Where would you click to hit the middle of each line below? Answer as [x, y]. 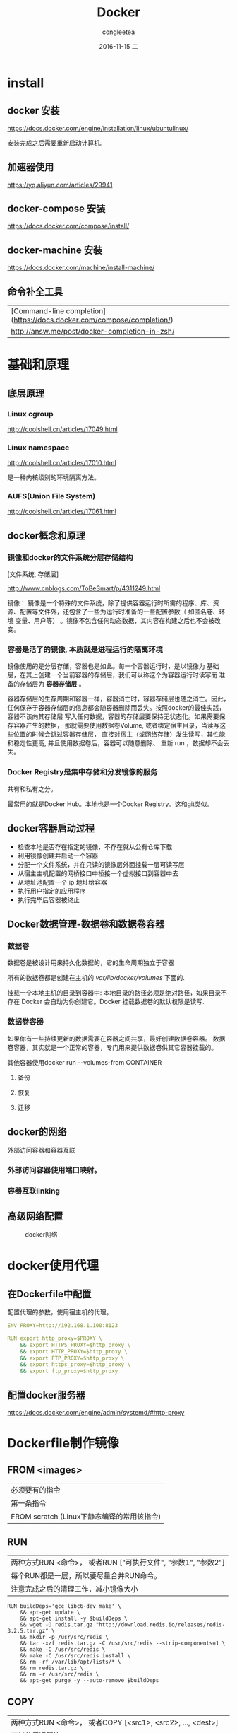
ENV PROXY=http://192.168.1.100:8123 [63, 1326]
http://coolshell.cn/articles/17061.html [62, 512]
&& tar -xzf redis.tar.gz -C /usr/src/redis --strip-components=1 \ [123, 1643]
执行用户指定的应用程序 [51, 891]
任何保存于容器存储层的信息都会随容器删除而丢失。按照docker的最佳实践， [116, 708]
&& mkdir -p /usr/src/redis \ [65, 1637]
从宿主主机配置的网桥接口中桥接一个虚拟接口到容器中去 [98, 873]
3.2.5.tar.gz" [28, 1630]
